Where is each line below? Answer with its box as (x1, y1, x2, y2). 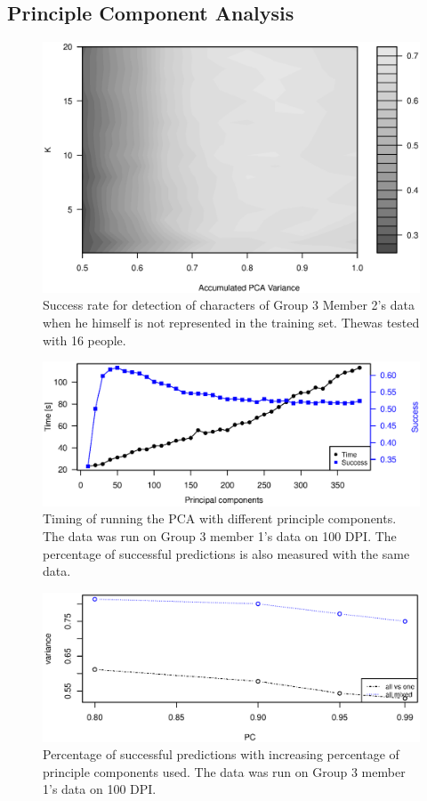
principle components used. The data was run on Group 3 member (43, 762, 406, 781)
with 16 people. (43, 330, 126, 349)
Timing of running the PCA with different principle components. (43, 509, 397, 528)
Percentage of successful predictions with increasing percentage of (43, 745, 399, 764)
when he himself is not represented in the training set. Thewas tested (43, 312, 420, 331)
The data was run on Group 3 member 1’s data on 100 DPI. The (43, 527, 397, 546)
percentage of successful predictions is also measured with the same (43, 544, 410, 562)
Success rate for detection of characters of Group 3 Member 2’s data (43, 295, 415, 314)
